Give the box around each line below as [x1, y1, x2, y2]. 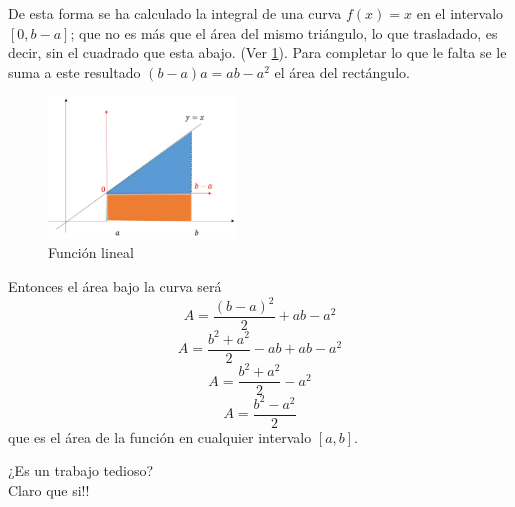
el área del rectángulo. [274, 61, 410, 82]
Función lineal [48, 242, 134, 263]
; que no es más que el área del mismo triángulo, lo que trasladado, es [70, 22, 498, 43]
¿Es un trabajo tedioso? [8, 460, 154, 481]
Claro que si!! [8, 479, 90, 500]
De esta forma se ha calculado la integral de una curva [8, 3, 342, 23]
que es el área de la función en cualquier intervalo [8, 426, 312, 447]
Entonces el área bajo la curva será [8, 275, 222, 296]
